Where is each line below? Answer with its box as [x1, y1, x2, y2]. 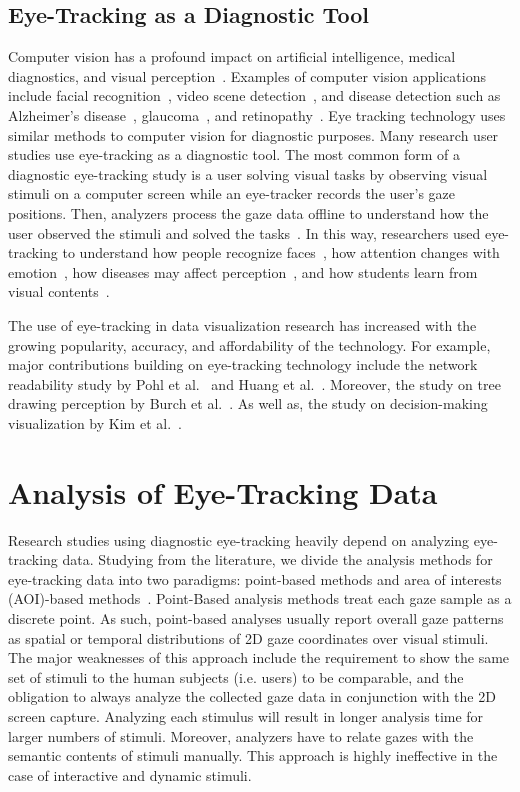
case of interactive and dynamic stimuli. [8, 764, 252, 785]
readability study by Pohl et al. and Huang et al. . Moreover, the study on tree [8, 373, 501, 394]
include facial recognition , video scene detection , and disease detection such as [8, 85, 501, 106]
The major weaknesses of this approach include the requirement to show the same [8, 647, 510, 668]
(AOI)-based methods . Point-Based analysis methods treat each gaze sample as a [8, 588, 512, 609]
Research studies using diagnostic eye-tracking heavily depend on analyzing [8, 529, 470, 550]
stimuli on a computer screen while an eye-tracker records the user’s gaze [8, 183, 456, 204]
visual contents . [8, 281, 110, 302]
